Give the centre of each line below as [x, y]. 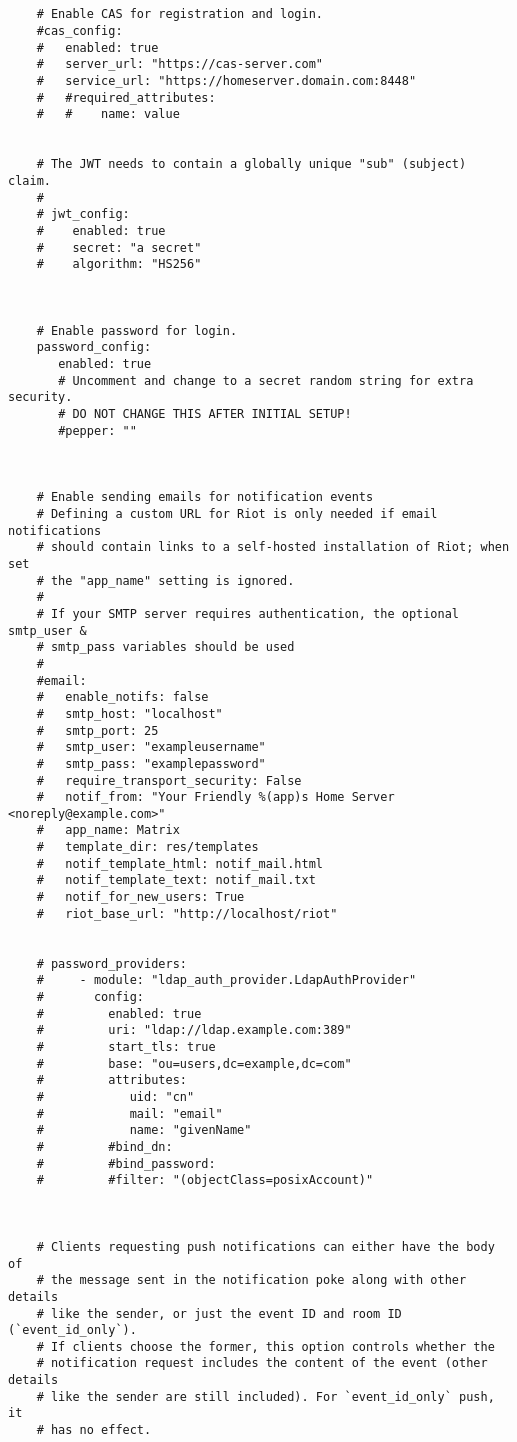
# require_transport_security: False [169, 780]
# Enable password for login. [137, 330]
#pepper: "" [97, 430]
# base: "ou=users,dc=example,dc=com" [194, 1063]
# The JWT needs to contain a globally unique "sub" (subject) [251, 164]
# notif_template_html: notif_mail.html [179, 863]
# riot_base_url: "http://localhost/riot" [187, 913]
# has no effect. [94, 1430]
